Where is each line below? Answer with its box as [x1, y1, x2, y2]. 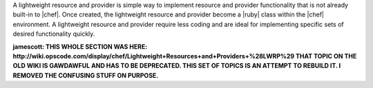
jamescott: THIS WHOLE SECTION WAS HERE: [12, 42, 148, 51]
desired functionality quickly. [12, 30, 95, 38]
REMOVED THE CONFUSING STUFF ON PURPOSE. [12, 71, 159, 79]
